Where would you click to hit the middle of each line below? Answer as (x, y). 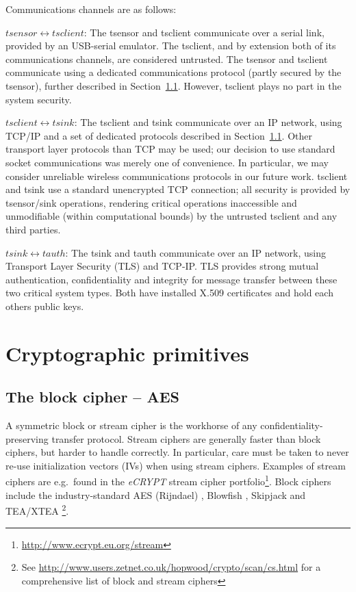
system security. (39, 99)
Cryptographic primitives (127, 353)
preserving (27, 438)
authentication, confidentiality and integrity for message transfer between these (171, 279)
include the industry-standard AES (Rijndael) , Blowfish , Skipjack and (156, 494)
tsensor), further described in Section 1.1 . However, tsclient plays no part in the (174, 85)
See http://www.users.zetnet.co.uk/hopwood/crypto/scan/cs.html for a (171, 567)
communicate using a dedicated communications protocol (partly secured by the (174, 72)
